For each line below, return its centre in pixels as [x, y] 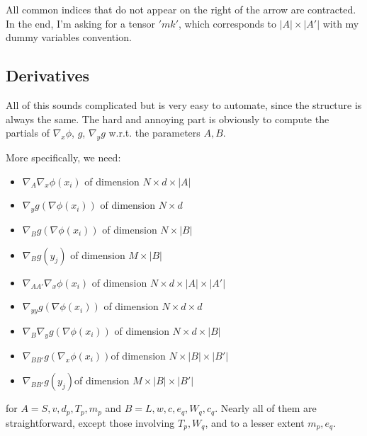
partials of [28, 133]
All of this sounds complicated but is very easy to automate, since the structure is [184, 104]
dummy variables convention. [69, 37]
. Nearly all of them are [266, 408]
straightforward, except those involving [90, 422]
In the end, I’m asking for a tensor [81, 23]
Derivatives [48, 75]
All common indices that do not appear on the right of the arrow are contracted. [181, 9]
